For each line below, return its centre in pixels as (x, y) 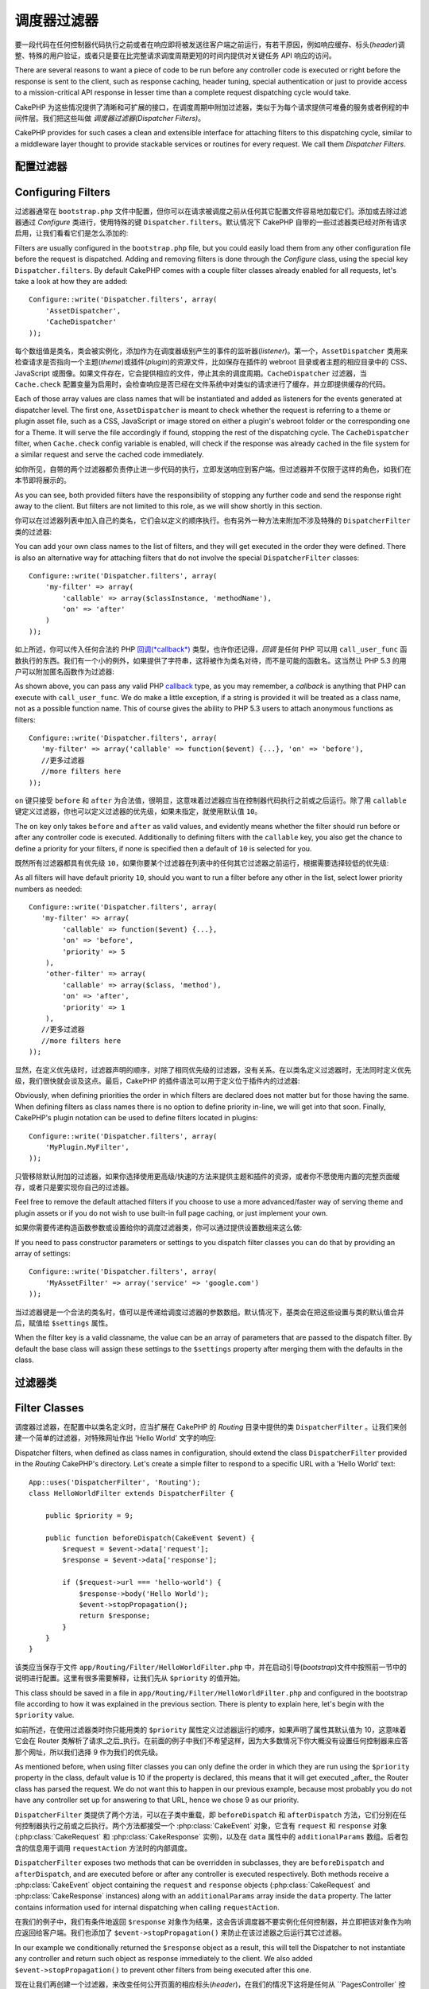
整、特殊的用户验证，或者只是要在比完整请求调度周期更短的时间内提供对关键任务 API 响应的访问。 (176, 55)
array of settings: (43, 1254)
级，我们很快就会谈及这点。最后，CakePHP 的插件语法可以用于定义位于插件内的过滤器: (157, 1080)
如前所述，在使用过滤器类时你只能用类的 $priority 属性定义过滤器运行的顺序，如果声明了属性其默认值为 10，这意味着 (211, 1730)
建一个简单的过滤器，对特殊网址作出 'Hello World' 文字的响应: (115, 1438)
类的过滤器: (33, 531)
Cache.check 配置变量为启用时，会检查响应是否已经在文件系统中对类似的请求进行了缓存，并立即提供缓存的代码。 (202, 384)
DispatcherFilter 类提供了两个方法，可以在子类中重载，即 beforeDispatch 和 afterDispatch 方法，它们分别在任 (211, 1815)
